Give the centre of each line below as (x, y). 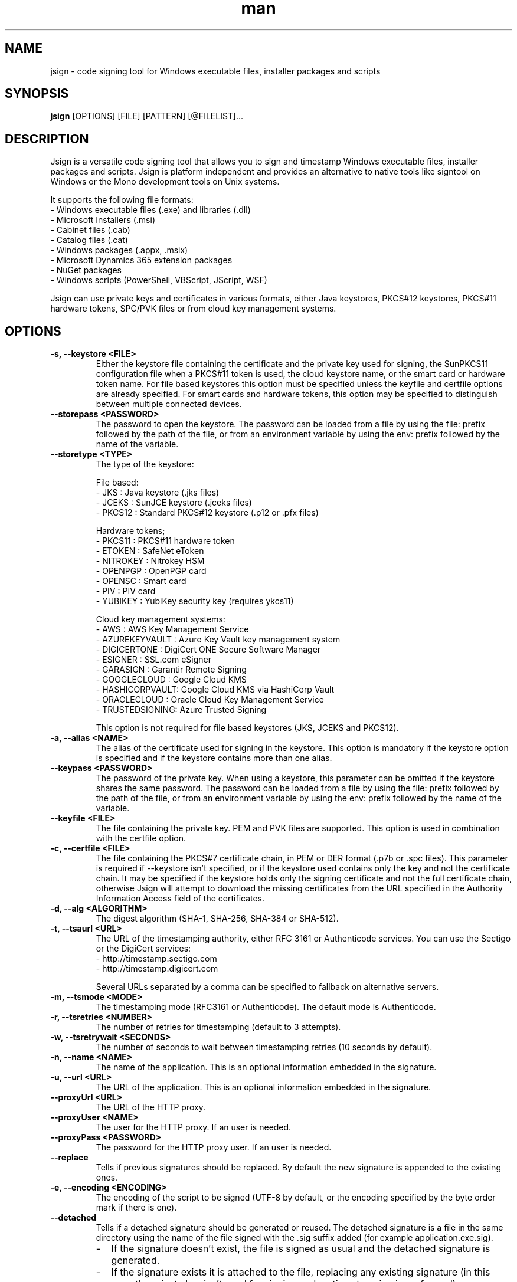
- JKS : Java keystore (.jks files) (158, 493)
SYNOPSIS (37, 94)
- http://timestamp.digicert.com (157, 969)
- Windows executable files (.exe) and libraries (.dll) (150, 210)
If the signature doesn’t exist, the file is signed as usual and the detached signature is (301, 1249)
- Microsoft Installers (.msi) (103, 220)
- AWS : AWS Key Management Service (172, 629)
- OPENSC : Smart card (141, 581)
